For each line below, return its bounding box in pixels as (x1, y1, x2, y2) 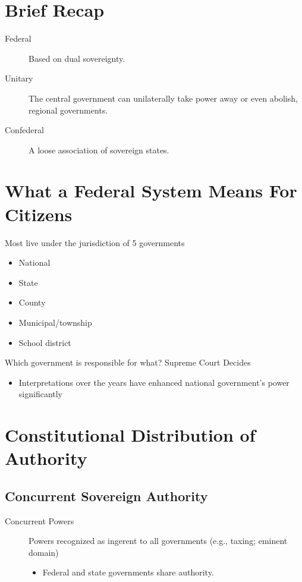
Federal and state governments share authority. (42, 566, 214, 578)
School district (18, 336, 71, 348)
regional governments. (29, 103, 108, 116)
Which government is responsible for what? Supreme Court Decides (5, 356, 251, 369)
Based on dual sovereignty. (29, 52, 125, 64)
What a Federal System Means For (5, 178, 297, 203)
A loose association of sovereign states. (29, 143, 169, 156)
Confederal (5, 124, 44, 136)
